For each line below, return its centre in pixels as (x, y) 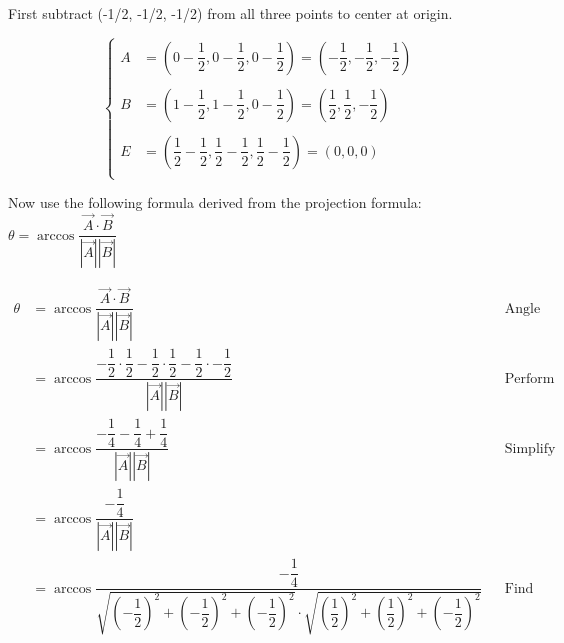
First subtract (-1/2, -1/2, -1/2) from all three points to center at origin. (230, 13)
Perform (529, 378)
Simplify (530, 448)
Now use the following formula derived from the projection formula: (215, 202)
